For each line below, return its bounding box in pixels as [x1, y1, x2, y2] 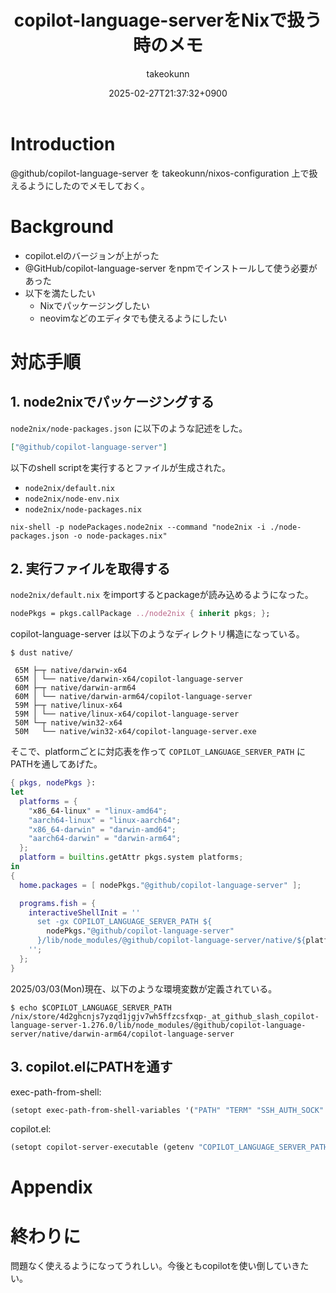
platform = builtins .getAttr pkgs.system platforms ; [19, 852, 244, 863]
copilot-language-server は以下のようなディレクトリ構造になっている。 [10, 628, 305, 640]
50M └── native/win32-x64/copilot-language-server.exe [14, 727, 257, 737]
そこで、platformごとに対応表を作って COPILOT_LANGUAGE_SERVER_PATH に [10, 746, 307, 758]
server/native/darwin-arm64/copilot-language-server [10, 1029, 235, 1039]
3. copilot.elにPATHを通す [10, 1059, 173, 1076]
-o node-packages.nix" [73, 531, 168, 541]
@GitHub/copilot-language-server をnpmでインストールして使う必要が [24, 262, 318, 274]
